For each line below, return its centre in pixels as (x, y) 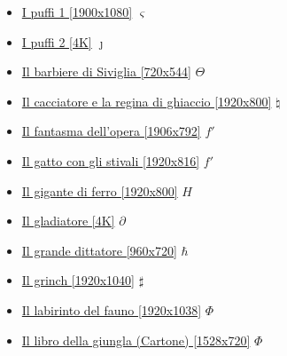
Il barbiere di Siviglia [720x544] (106, 71)
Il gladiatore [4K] (68, 221)
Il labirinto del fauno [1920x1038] (112, 309)
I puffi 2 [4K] (57, 41)
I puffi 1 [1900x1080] (77, 12)
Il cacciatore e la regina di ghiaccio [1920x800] (147, 101)
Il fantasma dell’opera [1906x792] (111, 131)
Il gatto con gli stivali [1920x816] (111, 160)
